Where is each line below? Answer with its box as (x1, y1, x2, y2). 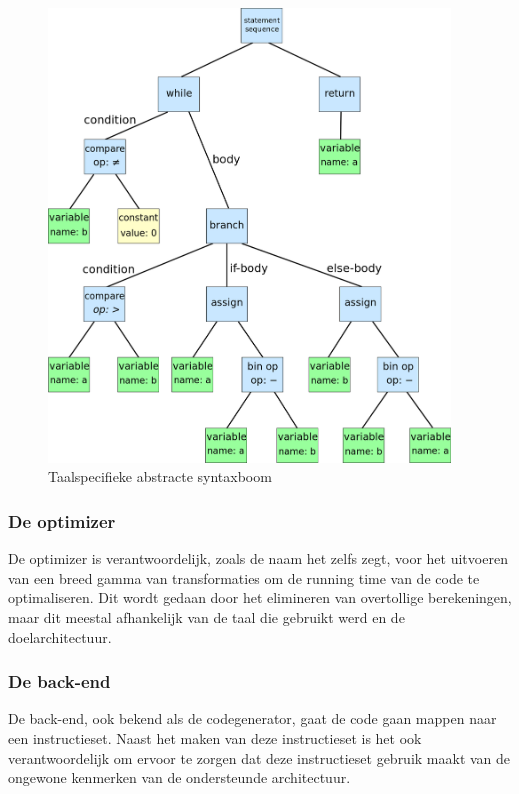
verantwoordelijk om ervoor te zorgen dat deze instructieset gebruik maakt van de (8, 747, 511, 768)
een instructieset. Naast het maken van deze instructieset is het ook (8, 727, 422, 748)
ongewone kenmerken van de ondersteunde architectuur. (8, 767, 351, 788)
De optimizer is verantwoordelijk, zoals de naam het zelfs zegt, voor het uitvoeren (8, 548, 508, 569)
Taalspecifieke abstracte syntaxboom (48, 466, 272, 487)
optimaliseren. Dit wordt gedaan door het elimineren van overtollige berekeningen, (8, 587, 512, 608)
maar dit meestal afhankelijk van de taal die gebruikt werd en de (8, 606, 405, 627)
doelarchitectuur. (8, 626, 112, 647)
